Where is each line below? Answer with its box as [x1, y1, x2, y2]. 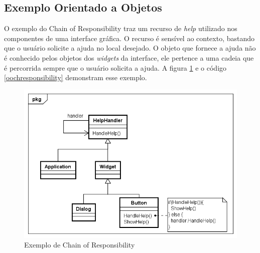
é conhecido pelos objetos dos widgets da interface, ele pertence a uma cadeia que [4, 52, 254, 63]
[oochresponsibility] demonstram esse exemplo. [4, 72, 147, 83]
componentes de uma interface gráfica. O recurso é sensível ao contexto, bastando [4, 33, 255, 43]
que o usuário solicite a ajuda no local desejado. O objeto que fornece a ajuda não [4, 43, 256, 53]
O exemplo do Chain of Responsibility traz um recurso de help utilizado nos [4, 23, 237, 34]
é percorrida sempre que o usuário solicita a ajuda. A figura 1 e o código [4, 62, 227, 73]
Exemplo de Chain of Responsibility [24, 239, 135, 250]
